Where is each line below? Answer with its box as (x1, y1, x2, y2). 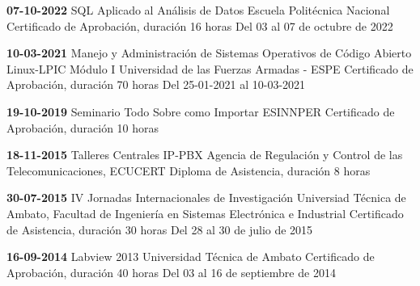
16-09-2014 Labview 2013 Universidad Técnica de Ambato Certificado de (6, 248, 375, 265)
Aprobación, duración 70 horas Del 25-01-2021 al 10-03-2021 (6, 76, 306, 93)
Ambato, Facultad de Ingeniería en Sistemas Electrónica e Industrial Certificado (6, 204, 404, 221)
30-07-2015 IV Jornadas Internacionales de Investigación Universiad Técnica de (6, 189, 406, 206)
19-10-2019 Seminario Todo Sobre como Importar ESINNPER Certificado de (6, 103, 395, 120)
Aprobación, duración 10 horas (6, 119, 159, 136)
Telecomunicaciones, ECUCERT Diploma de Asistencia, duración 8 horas (6, 162, 371, 179)
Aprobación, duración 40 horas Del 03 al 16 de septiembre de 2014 (6, 263, 336, 280)
